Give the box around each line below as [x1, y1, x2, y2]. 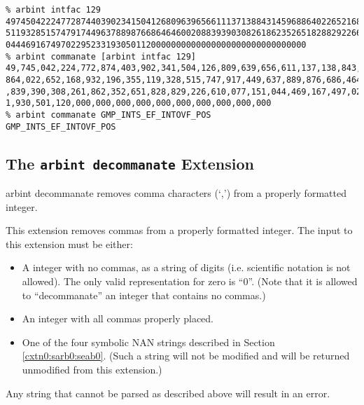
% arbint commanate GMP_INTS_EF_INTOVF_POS [6, 109, 211, 120]
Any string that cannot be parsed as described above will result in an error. [6, 385, 330, 400]
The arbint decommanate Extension [6, 152, 254, 174]
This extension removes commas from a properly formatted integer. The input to [6, 223, 353, 238]
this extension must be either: [6, 236, 133, 251]
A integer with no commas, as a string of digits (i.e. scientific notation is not [22, 260, 351, 275]
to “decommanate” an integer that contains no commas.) [22, 287, 266, 302]
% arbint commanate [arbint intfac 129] [6, 51, 197, 62]
